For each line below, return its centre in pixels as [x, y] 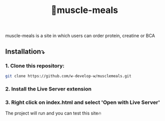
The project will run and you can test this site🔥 [53, 113]
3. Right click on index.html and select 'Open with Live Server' [82, 102]
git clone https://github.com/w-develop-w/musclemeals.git [68, 76]
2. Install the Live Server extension [48, 88]
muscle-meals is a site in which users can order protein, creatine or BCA [80, 36]
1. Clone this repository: [35, 65]
